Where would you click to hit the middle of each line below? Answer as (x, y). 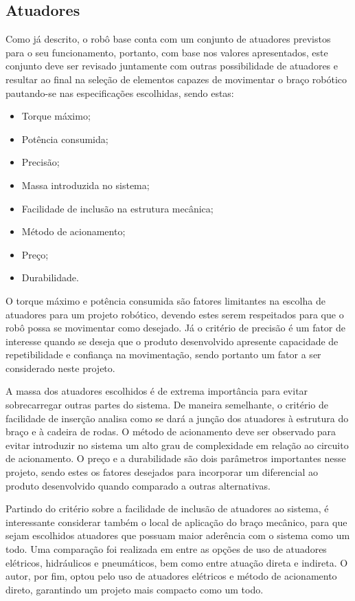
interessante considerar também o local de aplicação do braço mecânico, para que (176, 522)
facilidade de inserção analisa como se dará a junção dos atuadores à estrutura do (177, 418)
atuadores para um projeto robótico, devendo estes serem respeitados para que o (175, 314)
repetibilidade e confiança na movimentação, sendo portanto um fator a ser (163, 354)
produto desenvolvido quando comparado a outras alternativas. (138, 485)
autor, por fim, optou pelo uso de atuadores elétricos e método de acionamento (171, 576)
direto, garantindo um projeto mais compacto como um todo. (135, 589)
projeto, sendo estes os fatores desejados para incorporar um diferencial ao (162, 472)
